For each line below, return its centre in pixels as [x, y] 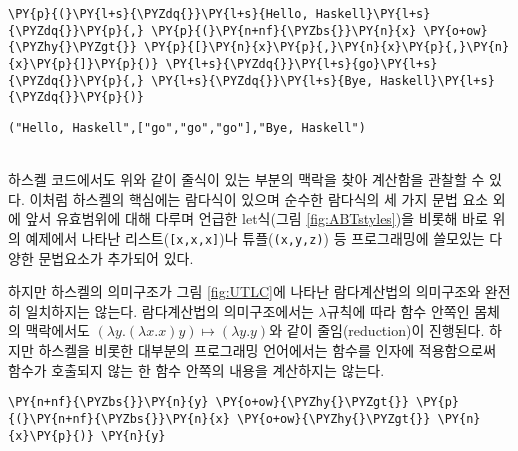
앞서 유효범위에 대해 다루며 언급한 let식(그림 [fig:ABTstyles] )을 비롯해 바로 [256, 218]
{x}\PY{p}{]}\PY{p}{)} [83, 63]
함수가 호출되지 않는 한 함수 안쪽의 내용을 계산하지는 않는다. [196, 369]
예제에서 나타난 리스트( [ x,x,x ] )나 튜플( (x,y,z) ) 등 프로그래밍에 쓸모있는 [255, 237]
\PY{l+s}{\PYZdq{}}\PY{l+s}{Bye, [262, 80]
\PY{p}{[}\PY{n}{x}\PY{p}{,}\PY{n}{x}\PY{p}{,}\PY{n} [327, 47]
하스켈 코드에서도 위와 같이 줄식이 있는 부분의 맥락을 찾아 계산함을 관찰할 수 [246, 179]
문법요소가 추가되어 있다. [116, 257]
